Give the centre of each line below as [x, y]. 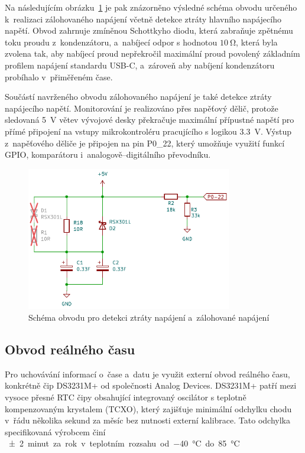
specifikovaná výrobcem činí [55, 431]
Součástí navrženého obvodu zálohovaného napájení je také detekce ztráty [138, 97]
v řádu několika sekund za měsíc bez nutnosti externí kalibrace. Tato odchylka [147, 420]
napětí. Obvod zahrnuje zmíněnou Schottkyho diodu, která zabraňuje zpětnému [149, 30]
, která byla [257, 42]
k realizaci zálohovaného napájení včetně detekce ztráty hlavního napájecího [143, 19]
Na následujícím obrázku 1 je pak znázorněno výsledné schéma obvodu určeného [151, 7]
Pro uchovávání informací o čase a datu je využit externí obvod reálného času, [147, 374]
